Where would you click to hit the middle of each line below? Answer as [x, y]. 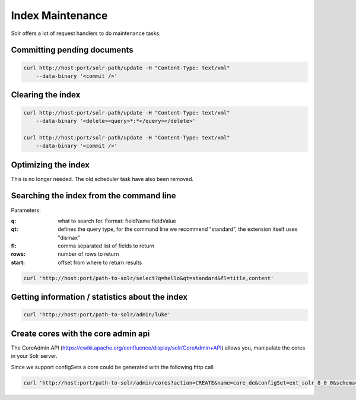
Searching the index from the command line [93, 196]
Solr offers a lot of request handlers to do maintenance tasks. [86, 33]
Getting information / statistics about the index [99, 297]
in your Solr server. [34, 356]
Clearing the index [46, 95]
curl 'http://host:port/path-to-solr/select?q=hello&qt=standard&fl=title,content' [149, 278]
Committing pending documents [72, 50]
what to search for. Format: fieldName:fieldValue [117, 221]
